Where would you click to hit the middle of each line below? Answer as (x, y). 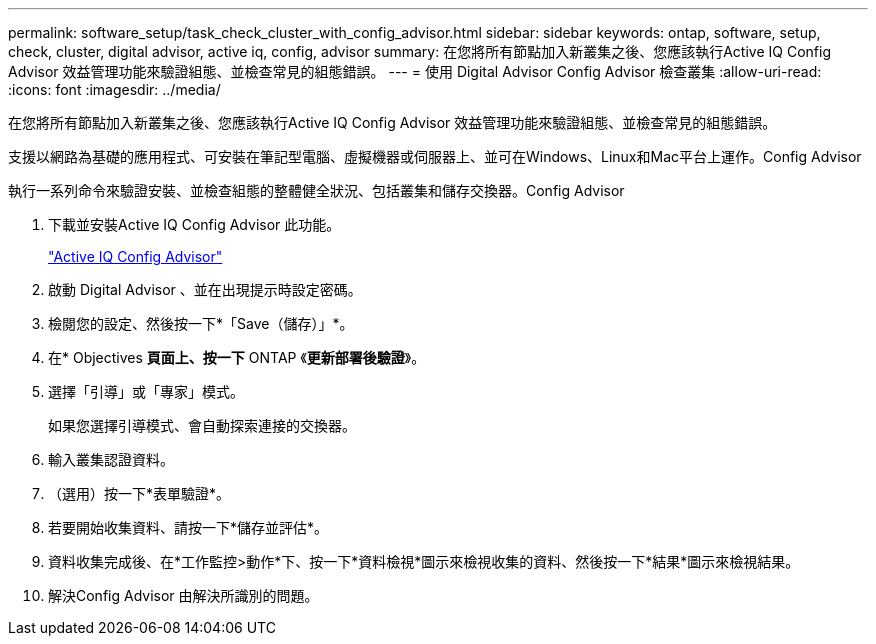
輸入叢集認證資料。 (111, 459)
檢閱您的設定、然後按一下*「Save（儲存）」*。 (201, 323)
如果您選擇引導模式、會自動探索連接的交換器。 (202, 425)
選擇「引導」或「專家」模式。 (146, 391)
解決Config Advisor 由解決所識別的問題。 (183, 595)
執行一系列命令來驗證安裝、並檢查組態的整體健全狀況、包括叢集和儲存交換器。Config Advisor (316, 190)
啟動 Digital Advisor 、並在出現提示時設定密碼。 (205, 289)
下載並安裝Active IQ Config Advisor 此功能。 (194, 224)
